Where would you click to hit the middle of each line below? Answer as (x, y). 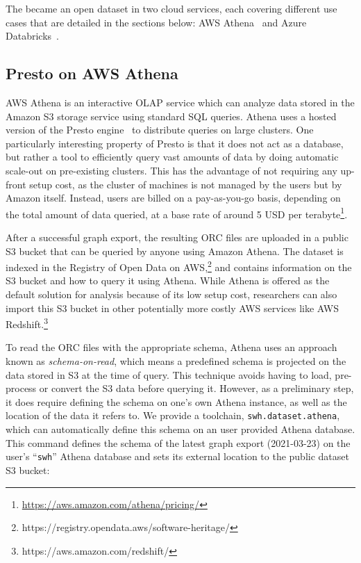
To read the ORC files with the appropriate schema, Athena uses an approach (171, 347)
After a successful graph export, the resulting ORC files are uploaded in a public (177, 237)
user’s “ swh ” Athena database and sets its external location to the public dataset (177, 456)
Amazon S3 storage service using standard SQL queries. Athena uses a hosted (171, 116)
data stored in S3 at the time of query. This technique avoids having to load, (169, 374)
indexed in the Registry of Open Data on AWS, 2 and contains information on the (179, 266)
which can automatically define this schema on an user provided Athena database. (180, 429)
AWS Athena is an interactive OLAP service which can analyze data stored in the (180, 102)
